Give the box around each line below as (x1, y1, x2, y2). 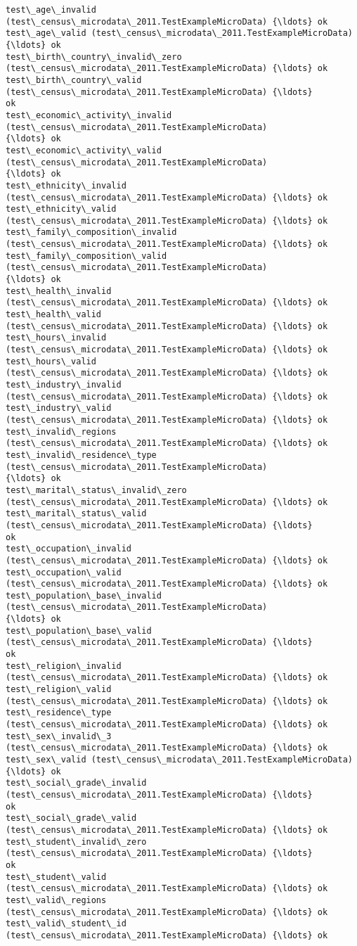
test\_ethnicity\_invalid (6, 180, 126, 191)
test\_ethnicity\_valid (6, 204, 117, 215)
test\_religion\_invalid (6, 660, 122, 671)
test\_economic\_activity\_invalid (6, 110, 172, 120)
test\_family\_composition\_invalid (6, 227, 177, 238)
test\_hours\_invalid (6, 333, 107, 343)
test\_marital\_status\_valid (6, 509, 147, 519)
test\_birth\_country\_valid (6, 75, 142, 85)
